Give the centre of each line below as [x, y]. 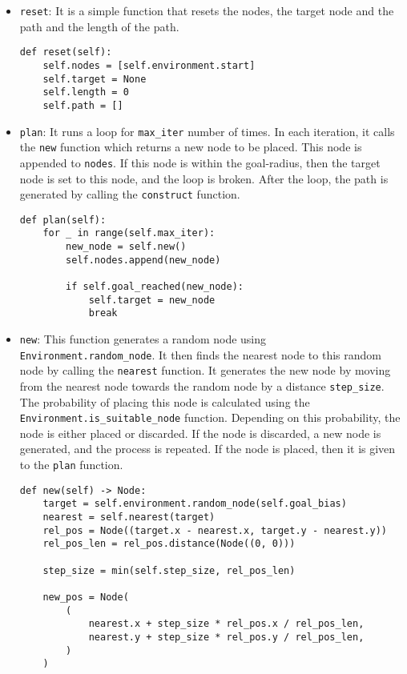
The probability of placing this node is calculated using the [165, 401]
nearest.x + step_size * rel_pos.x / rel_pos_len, [226, 624]
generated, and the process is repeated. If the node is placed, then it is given [208, 449]
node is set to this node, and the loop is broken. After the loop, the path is [204, 178]
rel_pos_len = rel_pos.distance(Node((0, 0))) [169, 544]
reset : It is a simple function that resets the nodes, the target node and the [207, 10]
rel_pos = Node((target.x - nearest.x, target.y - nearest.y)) [215, 530]
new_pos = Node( [86, 597]
